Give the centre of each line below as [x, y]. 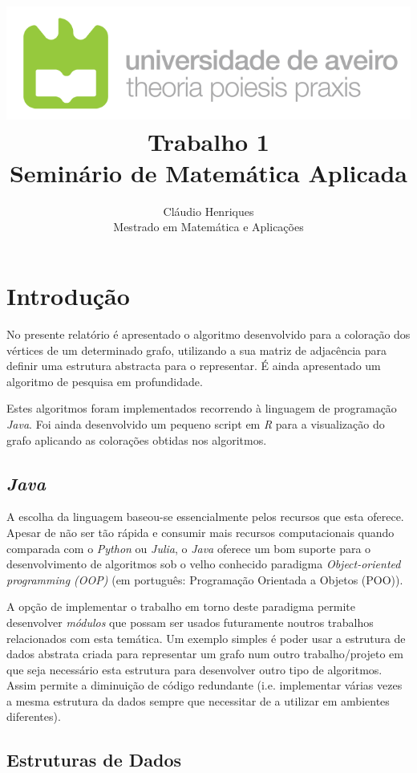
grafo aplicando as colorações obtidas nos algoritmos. [137, 439]
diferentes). [34, 716]
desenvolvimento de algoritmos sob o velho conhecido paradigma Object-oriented [204, 564]
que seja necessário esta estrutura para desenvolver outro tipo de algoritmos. [194, 669]
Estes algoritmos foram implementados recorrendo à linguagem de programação [202, 408]
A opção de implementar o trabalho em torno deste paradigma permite [181, 606]
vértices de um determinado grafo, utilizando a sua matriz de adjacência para [197, 350]
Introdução [68, 296]
